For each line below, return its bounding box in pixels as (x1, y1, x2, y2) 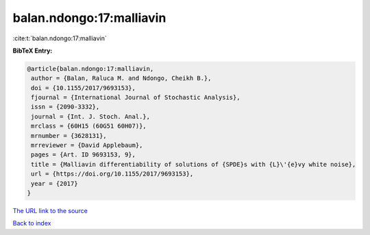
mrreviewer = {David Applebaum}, (31, 141, 143, 150)
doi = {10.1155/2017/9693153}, (31, 84, 136, 92)
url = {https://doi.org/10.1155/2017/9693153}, (31, 170, 194, 178)
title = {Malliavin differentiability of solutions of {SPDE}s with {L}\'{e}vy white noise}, (31, 161, 356, 168)
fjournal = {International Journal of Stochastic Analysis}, (31, 94, 241, 102)
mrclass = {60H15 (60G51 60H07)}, (31, 122, 147, 130)
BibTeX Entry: (12, 46, 53, 55)
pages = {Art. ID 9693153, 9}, (31, 151, 136, 158)
